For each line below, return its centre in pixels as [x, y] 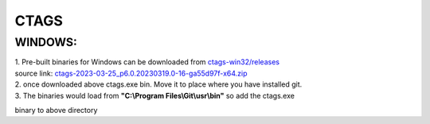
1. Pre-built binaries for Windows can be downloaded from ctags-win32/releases [147, 62]
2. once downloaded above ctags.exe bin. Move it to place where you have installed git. [158, 84]
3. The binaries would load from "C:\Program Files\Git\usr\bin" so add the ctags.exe [154, 95]
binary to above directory [56, 110]
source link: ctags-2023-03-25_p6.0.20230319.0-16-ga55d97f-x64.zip [131, 73]
